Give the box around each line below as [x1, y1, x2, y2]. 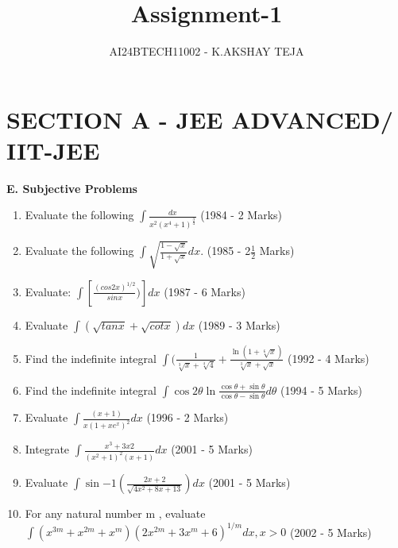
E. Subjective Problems [6, 179, 137, 196]
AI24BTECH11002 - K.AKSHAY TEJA [109, 43, 304, 60]
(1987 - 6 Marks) [164, 283, 245, 299]
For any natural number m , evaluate [25, 505, 206, 521]
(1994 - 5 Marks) [280, 381, 362, 398]
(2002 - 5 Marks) [290, 523, 372, 540]
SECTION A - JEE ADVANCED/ [6, 102, 393, 135]
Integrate [25, 441, 70, 457]
